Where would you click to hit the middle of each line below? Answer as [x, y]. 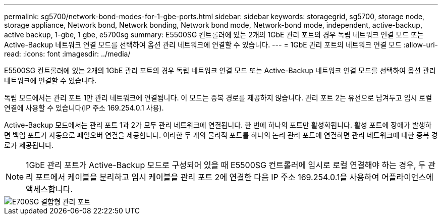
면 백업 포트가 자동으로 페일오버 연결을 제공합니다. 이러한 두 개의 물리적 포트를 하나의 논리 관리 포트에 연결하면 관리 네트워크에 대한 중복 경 [221, 135]
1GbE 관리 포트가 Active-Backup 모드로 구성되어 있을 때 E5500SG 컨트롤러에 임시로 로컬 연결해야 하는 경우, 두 [226, 165]
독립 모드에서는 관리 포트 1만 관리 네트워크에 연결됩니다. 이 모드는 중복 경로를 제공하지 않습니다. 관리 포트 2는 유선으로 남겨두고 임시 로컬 [218, 98]
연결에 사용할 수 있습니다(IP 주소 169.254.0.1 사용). [84, 108]
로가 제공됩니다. [29, 145]
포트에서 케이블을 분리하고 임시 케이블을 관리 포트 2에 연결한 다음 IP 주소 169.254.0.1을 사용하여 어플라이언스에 [235, 177]
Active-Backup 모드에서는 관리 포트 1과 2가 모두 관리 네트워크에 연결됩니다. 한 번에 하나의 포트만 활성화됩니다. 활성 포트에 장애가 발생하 [218, 125]
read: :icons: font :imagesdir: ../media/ [67, 54]
